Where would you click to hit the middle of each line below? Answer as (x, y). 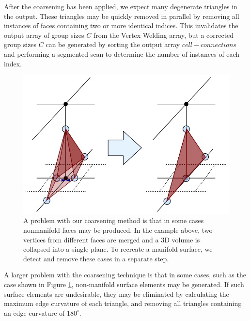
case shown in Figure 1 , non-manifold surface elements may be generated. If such (124, 284)
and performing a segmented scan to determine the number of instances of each (122, 54)
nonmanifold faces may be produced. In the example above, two (118, 230)
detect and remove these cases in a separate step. (96, 258)
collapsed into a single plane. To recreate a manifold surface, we (118, 249)
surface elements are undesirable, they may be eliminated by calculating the (117, 294)
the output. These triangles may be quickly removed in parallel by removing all (122, 16)
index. (13, 63)
